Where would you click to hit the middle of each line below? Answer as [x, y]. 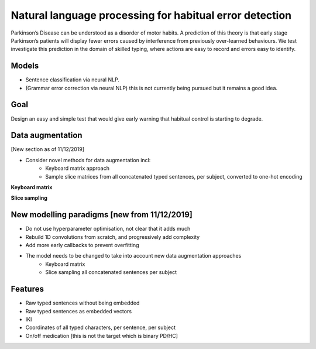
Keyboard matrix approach [77, 168]
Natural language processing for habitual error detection [151, 15]
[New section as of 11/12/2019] [48, 149]
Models [25, 66]
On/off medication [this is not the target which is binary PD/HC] [102, 336]
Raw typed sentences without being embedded [83, 303]
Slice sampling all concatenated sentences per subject [111, 272]
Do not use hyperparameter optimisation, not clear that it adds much [108, 229]
